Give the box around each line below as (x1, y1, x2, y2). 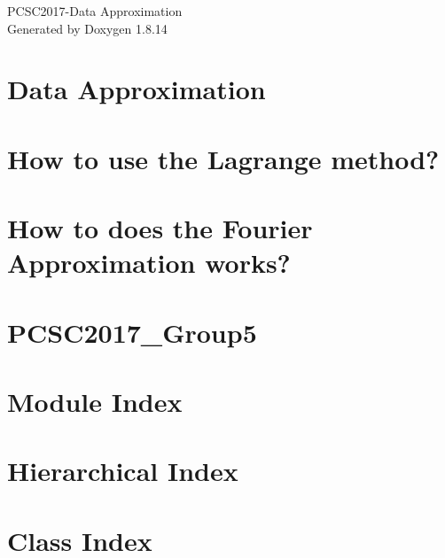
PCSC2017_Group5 (7, 314, 257, 350)
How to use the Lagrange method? (7, 140, 440, 176)
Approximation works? (7, 244, 291, 281)
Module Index (7, 384, 183, 420)
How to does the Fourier (7, 210, 313, 246)
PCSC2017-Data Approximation (7, 2, 183, 19)
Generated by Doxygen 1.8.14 (7, 19, 168, 37)
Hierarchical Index (7, 453, 238, 489)
